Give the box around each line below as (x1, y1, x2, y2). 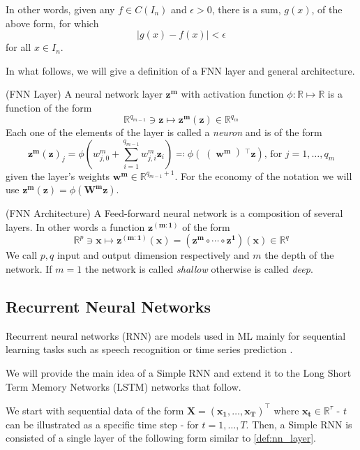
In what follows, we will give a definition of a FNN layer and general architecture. (6, 63, 355, 77)
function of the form (6, 100, 92, 114)
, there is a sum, (211, 2, 281, 16)
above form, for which (6, 15, 99, 30)
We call (6, 248, 38, 262)
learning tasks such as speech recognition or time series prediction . (6, 342, 293, 357)
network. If (6, 262, 52, 276)
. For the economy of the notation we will (174, 168, 352, 183)
